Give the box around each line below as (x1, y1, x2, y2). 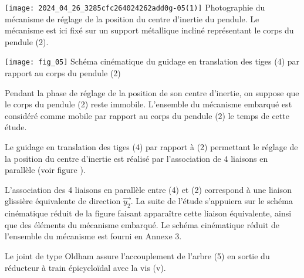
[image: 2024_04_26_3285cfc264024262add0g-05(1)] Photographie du (5, 1, 265, 13)
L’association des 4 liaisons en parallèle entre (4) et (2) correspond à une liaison (5, 183, 292, 195)
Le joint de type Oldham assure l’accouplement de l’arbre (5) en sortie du (5, 250, 270, 262)
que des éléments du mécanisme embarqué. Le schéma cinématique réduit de (5, 218, 279, 230)
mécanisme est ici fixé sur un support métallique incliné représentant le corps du (5, 24, 294, 36)
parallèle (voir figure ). (5, 164, 86, 176)
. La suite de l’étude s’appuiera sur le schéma (130, 195, 293, 207)
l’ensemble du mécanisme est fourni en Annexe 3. (5, 230, 182, 242)
